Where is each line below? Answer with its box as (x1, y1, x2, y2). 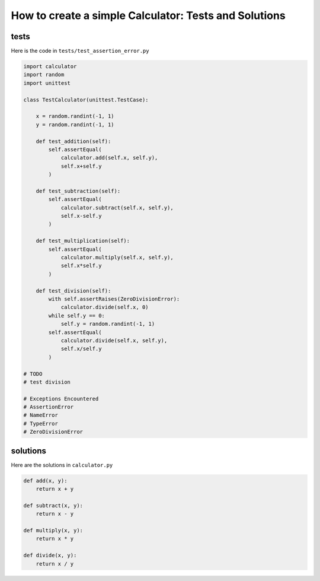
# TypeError (23, 420, 59, 427)
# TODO (23, 370, 43, 377)
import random (23, 71, 65, 78)
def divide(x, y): (23, 552, 77, 559)
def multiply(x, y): (23, 527, 83, 534)
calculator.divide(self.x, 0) (60, 304, 149, 311)
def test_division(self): (36, 287, 111, 294)
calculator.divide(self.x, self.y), (60, 337, 168, 344)
